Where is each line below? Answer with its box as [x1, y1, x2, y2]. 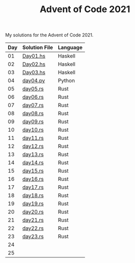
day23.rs [22, 233, 44, 240]
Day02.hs [22, 61, 46, 68]
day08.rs [22, 110, 44, 117]
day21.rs [22, 217, 44, 224]
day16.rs [22, 176, 44, 183]
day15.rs [22, 168, 44, 175]
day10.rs [22, 126, 44, 133]
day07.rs [22, 102, 44, 109]
